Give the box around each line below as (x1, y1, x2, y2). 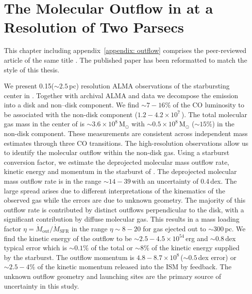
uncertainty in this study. (4, 280, 79, 291)
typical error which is (4, 242, 67, 253)
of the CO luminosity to (173, 100, 244, 110)
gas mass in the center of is (4, 119, 84, 129)
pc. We (225, 224, 246, 233)
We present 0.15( (4, 81, 54, 91)
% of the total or (83, 242, 133, 253)
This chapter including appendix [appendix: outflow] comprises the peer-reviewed (4, 45, 247, 55)
